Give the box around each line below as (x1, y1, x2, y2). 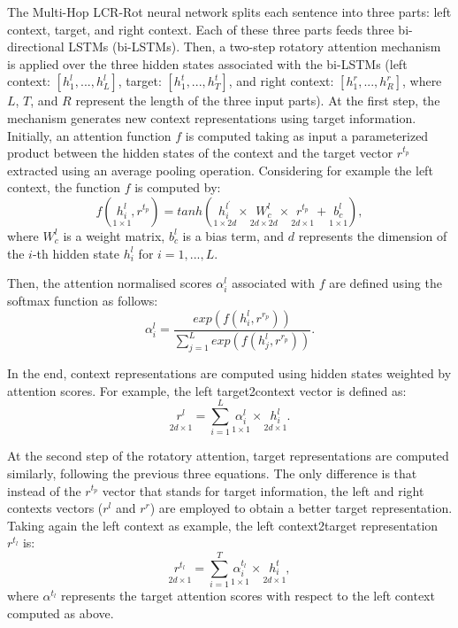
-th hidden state (32, 244, 120, 262)
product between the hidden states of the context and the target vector (7, 143, 393, 162)
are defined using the (329, 274, 442, 292)
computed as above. (7, 603, 114, 622)
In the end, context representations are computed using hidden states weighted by (7, 364, 452, 383)
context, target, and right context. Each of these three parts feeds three (7, 19, 394, 38)
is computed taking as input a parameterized (185, 126, 429, 144)
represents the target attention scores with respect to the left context (61, 586, 435, 605)
